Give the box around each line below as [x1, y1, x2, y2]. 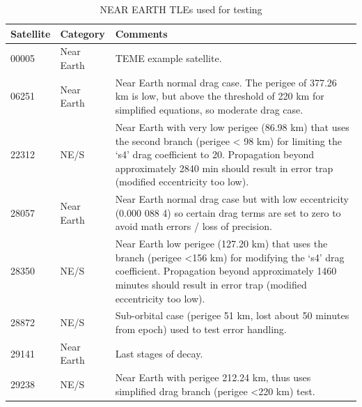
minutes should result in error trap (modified [115, 277, 307, 291]
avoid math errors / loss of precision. [115, 219, 272, 233]
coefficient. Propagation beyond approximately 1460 [115, 263, 337, 278]
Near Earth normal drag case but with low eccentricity [115, 192, 349, 206]
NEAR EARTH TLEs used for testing [100, 2, 262, 16]
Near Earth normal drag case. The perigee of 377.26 [115, 75, 337, 89]
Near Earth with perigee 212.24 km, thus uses [115, 370, 311, 385]
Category [60, 26, 105, 40]
